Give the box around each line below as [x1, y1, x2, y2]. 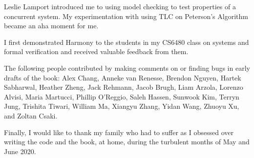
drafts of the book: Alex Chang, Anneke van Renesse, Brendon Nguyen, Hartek [4, 72, 241, 82]
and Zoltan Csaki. [4, 110, 58, 120]
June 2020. [4, 146, 36, 156]
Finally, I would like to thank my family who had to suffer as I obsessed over [4, 127, 234, 137]
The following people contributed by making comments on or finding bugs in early [4, 62, 250, 73]
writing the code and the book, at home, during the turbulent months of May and [4, 137, 250, 147]
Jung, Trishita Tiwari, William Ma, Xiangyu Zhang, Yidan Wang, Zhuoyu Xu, [4, 101, 239, 111]
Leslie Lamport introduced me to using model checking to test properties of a [4, 1, 236, 11]
